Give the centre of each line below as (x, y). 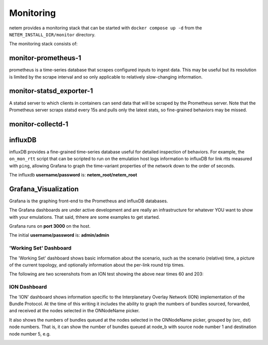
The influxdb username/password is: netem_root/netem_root (73, 175)
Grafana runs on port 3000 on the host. (50, 226)
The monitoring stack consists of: (43, 44)
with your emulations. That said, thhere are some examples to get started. (85, 217)
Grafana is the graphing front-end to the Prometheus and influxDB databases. (89, 201)
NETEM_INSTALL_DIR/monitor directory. (52, 34)
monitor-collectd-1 (39, 124)
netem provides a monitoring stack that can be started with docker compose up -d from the (105, 28)
